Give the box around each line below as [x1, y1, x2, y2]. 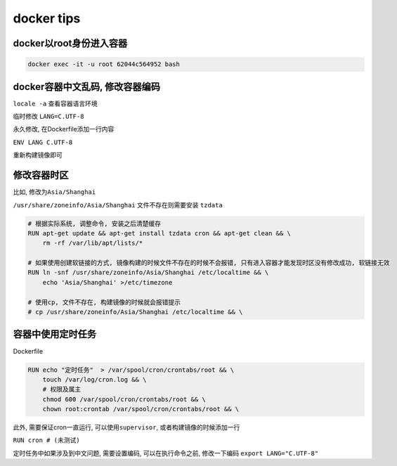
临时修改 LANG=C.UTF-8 [13, 112, 84, 121]
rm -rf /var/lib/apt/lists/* [42, 239, 143, 247]
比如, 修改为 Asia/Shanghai [13, 188, 96, 196]
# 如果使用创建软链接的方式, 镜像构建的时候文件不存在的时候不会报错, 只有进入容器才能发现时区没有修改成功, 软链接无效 [27, 259, 390, 267]
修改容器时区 [13, 169, 69, 181]
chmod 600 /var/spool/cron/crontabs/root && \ [42, 395, 207, 403]
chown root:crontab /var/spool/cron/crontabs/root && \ [42, 405, 240, 413]
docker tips [13, 11, 81, 26]
